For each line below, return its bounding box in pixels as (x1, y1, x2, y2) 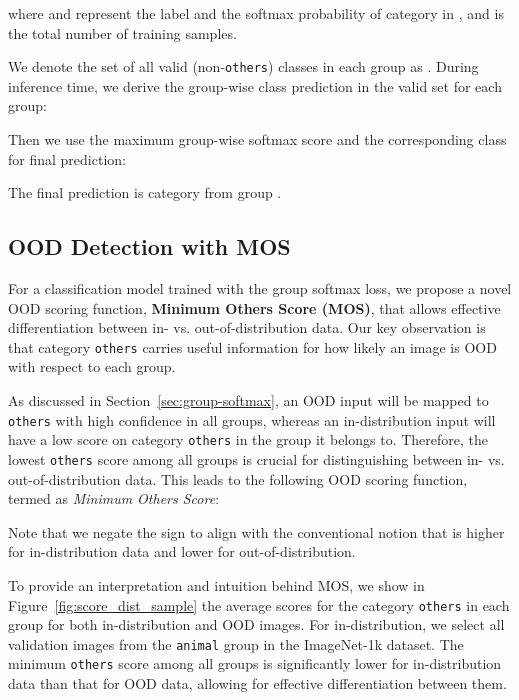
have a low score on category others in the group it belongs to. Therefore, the (8, 429, 488, 450)
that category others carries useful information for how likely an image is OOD (8, 336, 497, 357)
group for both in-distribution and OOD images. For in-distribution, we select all (8, 614, 505, 635)
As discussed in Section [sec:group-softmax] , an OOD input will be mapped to (8, 390, 489, 411)
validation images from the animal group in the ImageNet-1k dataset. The (8, 633, 464, 654)
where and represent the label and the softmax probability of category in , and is (8, 3, 504, 23)
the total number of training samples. (8, 22, 237, 43)
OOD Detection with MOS (8, 231, 291, 262)
